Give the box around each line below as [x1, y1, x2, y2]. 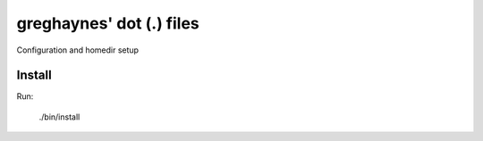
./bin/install [38, 112, 80, 122]
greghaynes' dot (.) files [16, 13, 200, 33]
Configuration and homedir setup [16, 45, 139, 55]
